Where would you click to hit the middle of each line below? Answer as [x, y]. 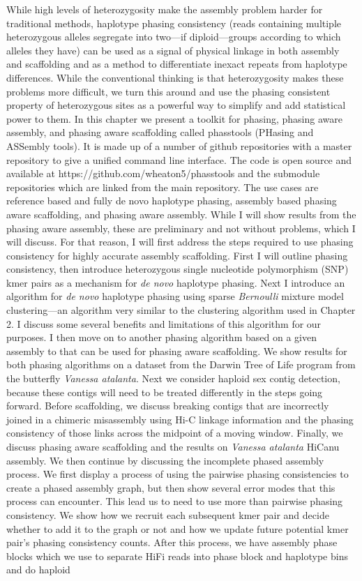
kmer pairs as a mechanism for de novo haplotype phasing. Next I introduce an [176, 282]
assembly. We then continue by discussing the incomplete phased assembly [165, 460]
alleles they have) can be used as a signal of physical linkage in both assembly [173, 50]
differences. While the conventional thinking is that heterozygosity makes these [175, 77]
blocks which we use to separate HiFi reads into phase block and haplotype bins [177, 556]
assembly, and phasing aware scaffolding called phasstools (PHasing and [160, 132]
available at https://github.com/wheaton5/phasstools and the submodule [163, 173]
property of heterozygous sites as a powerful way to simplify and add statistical [176, 105]
